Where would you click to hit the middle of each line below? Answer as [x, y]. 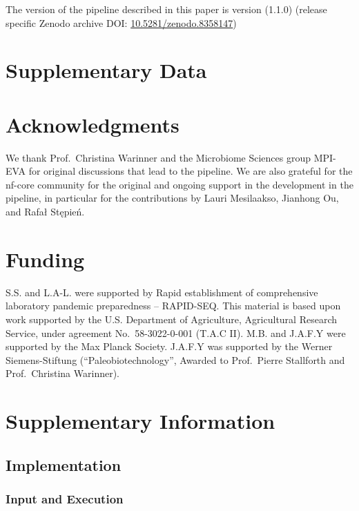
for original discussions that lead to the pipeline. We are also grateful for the [191, 171]
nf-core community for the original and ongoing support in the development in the [179, 184]
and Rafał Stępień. [45, 212]
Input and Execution [65, 499]
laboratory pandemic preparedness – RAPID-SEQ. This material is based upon [173, 306]
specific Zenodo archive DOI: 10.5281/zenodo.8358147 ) [121, 22]
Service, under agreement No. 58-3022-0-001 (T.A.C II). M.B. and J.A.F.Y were [176, 332]
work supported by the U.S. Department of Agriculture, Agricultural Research [172, 319]
